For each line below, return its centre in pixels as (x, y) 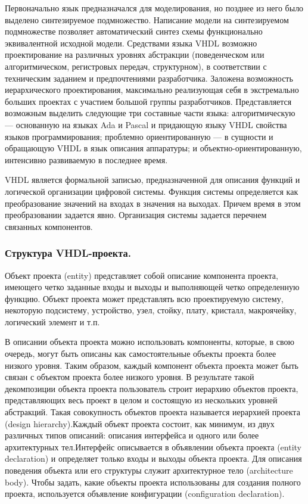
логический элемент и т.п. (52, 321)
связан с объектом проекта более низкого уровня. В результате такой (130, 377)
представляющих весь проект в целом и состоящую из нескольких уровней (141, 400)
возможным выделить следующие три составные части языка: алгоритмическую (150, 113)
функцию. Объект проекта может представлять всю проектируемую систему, (144, 298)
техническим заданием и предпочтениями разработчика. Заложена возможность (149, 78)
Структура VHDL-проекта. (68, 253)
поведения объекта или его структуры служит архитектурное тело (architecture (149, 470)
